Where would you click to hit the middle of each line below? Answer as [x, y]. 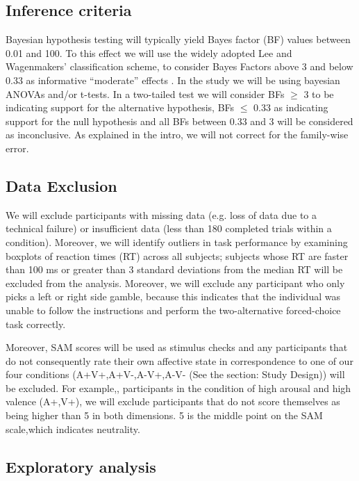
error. [17, 148]
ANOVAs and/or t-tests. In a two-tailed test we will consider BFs [145, 93]
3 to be [319, 93]
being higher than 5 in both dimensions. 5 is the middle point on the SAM [164, 415]
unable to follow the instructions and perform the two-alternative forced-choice [173, 310]
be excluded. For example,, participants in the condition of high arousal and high [178, 388]
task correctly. [36, 324]
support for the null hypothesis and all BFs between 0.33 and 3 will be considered [179, 121]
